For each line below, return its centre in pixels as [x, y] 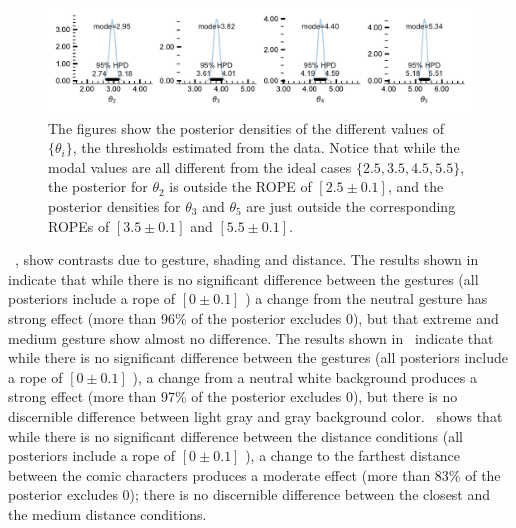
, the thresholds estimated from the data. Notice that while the [266, 147]
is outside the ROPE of [240, 186]
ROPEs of [79, 225]
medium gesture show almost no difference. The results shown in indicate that [251, 337]
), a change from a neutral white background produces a [304, 376]
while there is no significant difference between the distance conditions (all [235, 435]
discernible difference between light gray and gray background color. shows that [255, 415]
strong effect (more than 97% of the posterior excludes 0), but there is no [233, 396]
